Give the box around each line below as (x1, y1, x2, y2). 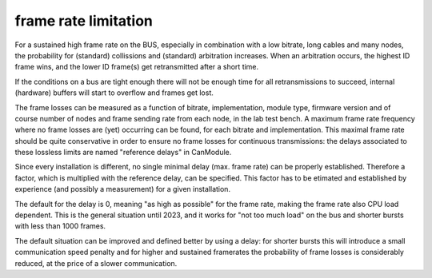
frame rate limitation (14, 12, 154, 30)
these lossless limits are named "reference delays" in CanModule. (14, 148, 232, 157)
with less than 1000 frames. (14, 221, 106, 231)
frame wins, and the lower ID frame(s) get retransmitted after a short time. (14, 62, 259, 72)
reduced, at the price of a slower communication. (14, 258, 178, 268)
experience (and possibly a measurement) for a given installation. (14, 185, 231, 194)
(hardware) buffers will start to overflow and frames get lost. (14, 88, 214, 97)
